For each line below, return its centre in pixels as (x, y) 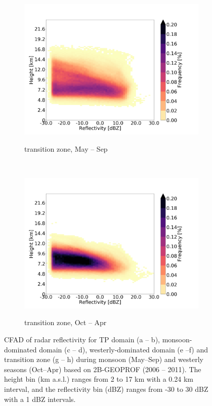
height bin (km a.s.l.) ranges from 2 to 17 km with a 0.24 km (99, 379)
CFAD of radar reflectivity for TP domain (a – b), (82, 339)
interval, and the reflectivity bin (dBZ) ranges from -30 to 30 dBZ (106, 389)
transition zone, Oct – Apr (66, 322)
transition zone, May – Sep (66, 148)
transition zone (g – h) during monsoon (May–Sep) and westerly (104, 359)
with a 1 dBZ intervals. (40, 399)
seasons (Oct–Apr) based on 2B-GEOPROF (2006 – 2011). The (103, 369)
